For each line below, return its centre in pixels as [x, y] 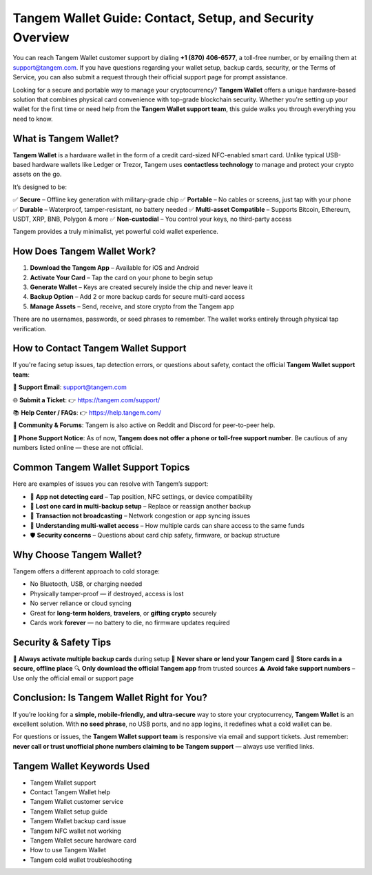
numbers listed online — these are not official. [78, 448]
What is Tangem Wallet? [66, 138]
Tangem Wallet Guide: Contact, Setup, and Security [163, 18]
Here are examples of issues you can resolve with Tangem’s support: [111, 484]
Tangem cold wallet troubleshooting [81, 860]
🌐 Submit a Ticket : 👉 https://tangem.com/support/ [86, 400]
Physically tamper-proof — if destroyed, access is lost [107, 593]
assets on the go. [37, 174]
